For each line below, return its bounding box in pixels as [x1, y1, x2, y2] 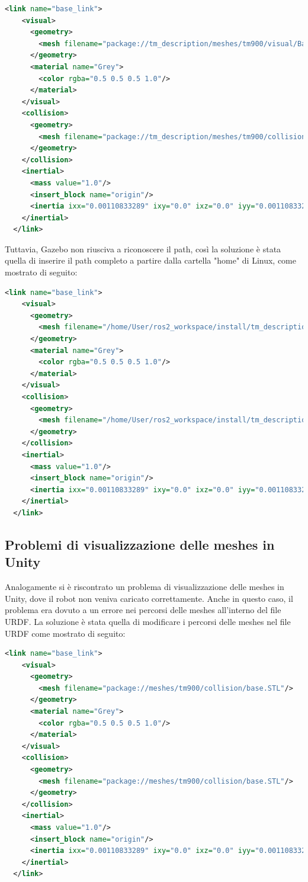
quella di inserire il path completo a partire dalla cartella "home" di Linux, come [5, 254, 296, 267]
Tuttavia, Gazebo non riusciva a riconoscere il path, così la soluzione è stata [5, 242, 281, 255]
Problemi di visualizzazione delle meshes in [5, 535, 275, 553]
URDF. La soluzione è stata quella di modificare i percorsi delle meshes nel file [5, 615, 291, 627]
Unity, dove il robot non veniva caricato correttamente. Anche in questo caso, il [5, 592, 293, 604]
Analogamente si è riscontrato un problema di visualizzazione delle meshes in [5, 580, 284, 593]
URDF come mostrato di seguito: [5, 627, 126, 639]
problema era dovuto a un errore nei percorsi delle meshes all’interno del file [5, 604, 281, 616]
